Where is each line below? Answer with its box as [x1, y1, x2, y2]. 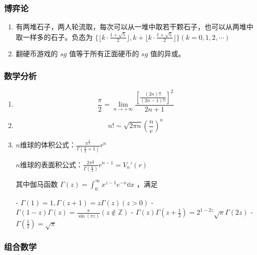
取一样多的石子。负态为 [15, 31, 93, 42]
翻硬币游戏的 [15, 48, 58, 59]
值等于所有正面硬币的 [69, 48, 139, 59]
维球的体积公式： [20, 139, 76, 150]
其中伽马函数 [15, 178, 58, 189]
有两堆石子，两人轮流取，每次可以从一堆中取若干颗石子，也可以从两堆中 [15, 21, 254, 32]
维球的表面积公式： [20, 159, 83, 169]
